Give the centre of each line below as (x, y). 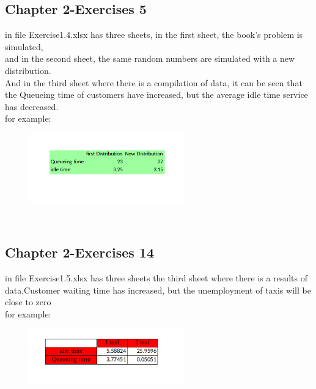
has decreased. (32, 106)
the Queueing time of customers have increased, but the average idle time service (156, 94)
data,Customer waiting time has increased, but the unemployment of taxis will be (158, 290)
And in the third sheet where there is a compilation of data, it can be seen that (154, 82)
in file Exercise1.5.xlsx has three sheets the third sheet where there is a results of (156, 278)
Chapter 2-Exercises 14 (79, 252)
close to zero (28, 302)
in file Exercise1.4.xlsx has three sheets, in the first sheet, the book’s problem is (154, 35)
